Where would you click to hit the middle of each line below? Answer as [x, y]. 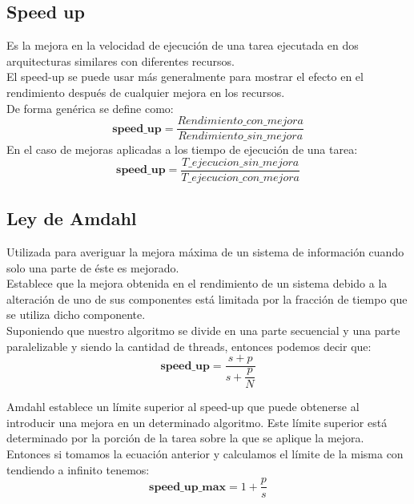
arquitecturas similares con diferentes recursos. [121, 60]
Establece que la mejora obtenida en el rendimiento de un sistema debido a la [197, 283]
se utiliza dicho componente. [76, 314]
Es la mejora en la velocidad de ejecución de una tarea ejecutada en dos [183, 45]
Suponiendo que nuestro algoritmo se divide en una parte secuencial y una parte [203, 331]
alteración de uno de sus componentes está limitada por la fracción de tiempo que [207, 298]
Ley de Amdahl [72, 218]
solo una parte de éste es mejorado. [93, 267]
